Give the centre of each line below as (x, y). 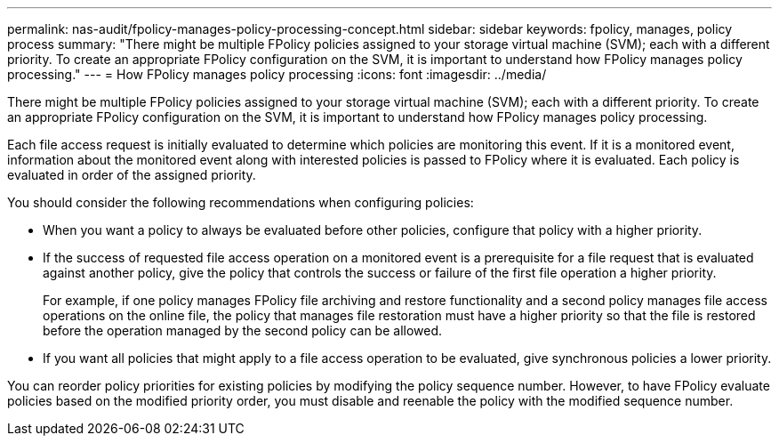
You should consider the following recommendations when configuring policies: (241, 202)
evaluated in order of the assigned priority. (132, 175)
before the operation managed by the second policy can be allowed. (243, 330)
